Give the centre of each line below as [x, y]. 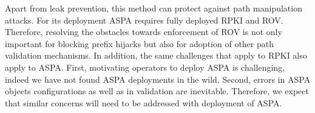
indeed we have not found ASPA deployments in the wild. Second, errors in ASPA [158, 79]
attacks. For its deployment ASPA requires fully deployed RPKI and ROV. [144, 20]
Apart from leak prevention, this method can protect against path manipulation [154, 8]
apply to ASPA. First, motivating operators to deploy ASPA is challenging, [145, 67]
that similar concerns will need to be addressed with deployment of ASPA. [144, 102]
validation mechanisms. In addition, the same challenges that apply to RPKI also [156, 55]
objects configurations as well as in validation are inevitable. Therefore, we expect [157, 91]
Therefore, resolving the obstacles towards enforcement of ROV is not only [144, 32]
